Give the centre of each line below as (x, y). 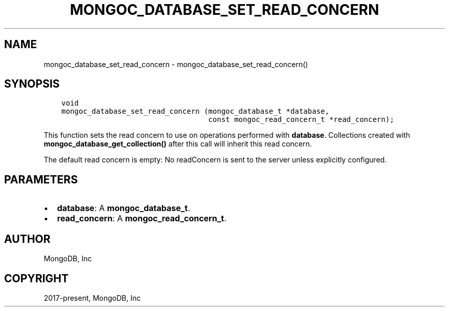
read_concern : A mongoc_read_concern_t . (142, 219)
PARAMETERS (41, 179)
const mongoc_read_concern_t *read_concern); (301, 120)
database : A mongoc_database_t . (124, 208)
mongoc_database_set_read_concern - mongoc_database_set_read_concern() (176, 64)
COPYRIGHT (36, 278)
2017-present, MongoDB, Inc (92, 298)
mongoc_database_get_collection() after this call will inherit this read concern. (178, 144)
